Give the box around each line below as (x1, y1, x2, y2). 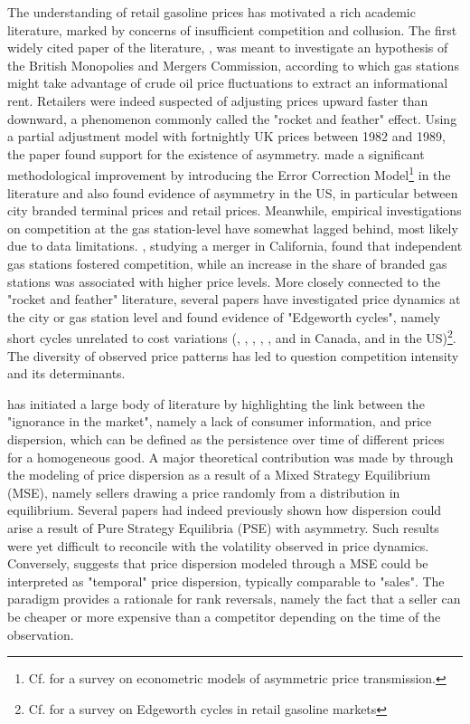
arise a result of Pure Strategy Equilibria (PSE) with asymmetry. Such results (7, 518, 439, 537)
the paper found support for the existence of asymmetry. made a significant (7, 144, 425, 163)
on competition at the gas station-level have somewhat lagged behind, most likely (7, 218, 458, 237)
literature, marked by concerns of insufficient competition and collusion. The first (7, 20, 457, 39)
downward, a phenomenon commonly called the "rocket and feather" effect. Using (7, 109, 457, 128)
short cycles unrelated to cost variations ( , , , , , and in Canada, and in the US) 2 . (7, 326, 456, 347)
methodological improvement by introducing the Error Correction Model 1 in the (7, 163, 451, 184)
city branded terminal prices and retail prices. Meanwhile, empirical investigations (7, 201, 462, 220)
